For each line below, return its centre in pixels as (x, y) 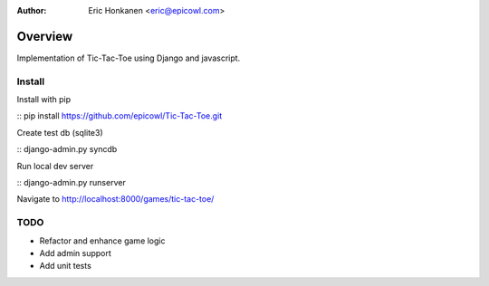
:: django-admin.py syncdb (67, 149)
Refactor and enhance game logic (102, 241)
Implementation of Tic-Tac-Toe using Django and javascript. (129, 58)
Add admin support (76, 253)
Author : (32, 10)
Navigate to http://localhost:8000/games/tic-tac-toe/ (115, 199)
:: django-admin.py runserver (71, 182)
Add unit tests (66, 266)
